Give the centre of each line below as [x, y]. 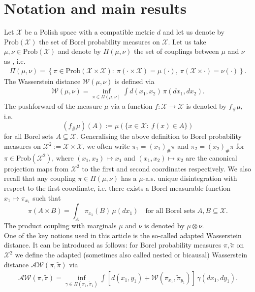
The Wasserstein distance [42, 81]
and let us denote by [193, 32]
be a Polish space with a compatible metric [89, 32]
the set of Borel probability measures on [99, 41]
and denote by [79, 51]
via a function [131, 106]
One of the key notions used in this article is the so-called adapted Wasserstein [123, 235]
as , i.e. [15, 61]
